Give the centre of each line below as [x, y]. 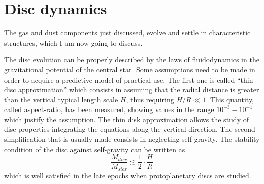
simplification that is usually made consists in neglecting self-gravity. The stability [132, 139]
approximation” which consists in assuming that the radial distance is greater [139, 89]
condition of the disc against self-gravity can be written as [95, 149]
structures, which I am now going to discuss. [73, 42]
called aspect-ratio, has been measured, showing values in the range [109, 109]
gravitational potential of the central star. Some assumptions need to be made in [130, 69]
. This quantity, [230, 99]
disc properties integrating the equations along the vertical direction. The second [130, 129]
